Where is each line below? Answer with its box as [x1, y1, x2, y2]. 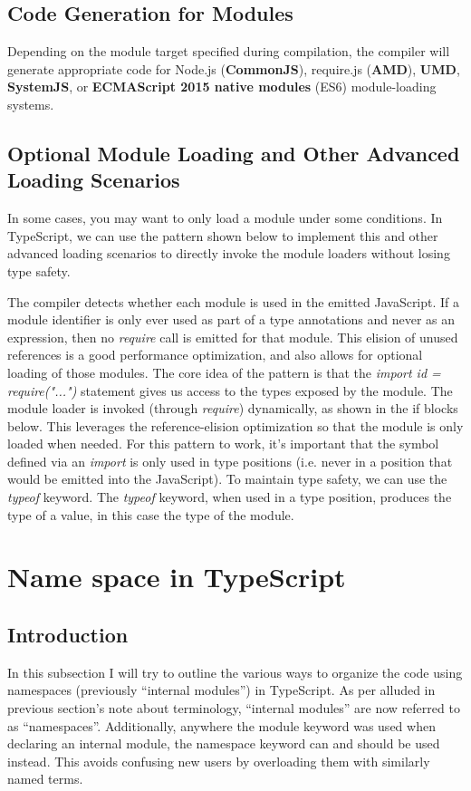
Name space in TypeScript [7, 558, 346, 595]
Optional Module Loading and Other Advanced [7, 139, 460, 167]
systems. [7, 94, 54, 113]
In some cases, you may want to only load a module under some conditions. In [7, 208, 443, 227]
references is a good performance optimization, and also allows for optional [7, 345, 423, 364]
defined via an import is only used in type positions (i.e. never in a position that [7, 451, 453, 470]
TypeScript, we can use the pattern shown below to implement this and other [7, 226, 438, 245]
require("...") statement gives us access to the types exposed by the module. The [7, 381, 453, 400]
